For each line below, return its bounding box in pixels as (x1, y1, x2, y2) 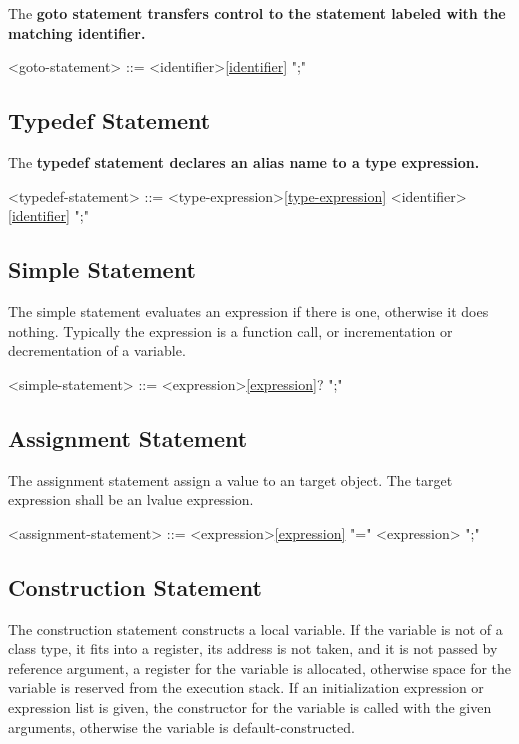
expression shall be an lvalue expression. (8, 489, 254, 510)
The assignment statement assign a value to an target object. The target (8, 469, 453, 490)
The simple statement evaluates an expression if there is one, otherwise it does (8, 300, 489, 321)
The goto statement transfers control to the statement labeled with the (8, 3, 506, 23)
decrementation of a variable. (8, 340, 186, 361)
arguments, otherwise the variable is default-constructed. (8, 716, 355, 737)
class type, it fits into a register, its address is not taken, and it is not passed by (8, 638, 498, 659)
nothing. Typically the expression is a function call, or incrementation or (8, 320, 453, 341)
